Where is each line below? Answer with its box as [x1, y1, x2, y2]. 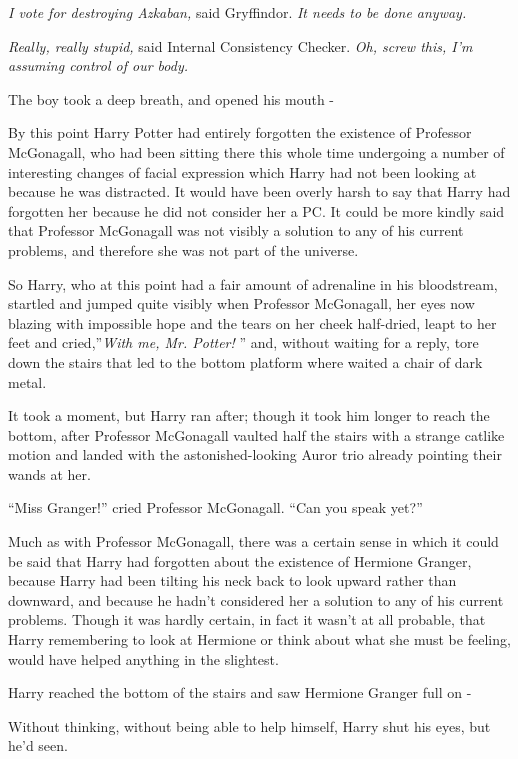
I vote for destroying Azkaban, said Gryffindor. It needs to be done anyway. [8, 2, 467, 22]
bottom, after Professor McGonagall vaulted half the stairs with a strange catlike [8, 424, 505, 445]
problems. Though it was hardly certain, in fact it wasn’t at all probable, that [8, 609, 486, 630]
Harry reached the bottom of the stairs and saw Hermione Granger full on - [8, 682, 472, 703]
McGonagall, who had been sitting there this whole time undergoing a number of [8, 141, 505, 162]
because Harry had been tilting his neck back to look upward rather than [8, 570, 457, 591]
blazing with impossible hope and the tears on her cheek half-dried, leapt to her [8, 312, 497, 333]
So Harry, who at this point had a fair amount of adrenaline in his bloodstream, [8, 273, 498, 294]
